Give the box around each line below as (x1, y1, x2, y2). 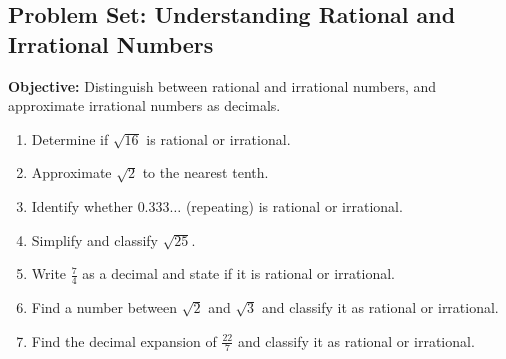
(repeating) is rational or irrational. (185, 195, 403, 216)
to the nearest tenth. (142, 162, 269, 183)
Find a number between (31, 296, 178, 317)
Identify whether (31, 195, 133, 216)
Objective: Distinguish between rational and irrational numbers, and (8, 75, 437, 96)
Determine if (31, 128, 109, 149)
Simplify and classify (31, 229, 158, 250)
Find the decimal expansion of (31, 330, 217, 351)
